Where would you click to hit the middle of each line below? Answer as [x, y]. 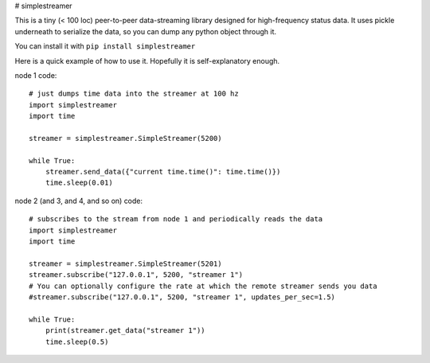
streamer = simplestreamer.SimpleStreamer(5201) [125, 263]
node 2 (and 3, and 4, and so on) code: [79, 201]
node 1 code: [36, 75]
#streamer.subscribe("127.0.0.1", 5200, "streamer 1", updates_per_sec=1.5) [182, 297]
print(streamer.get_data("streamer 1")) [125, 331]
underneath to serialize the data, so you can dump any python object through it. [145, 31]
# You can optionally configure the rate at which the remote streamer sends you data [203, 286]
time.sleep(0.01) [79, 183]
